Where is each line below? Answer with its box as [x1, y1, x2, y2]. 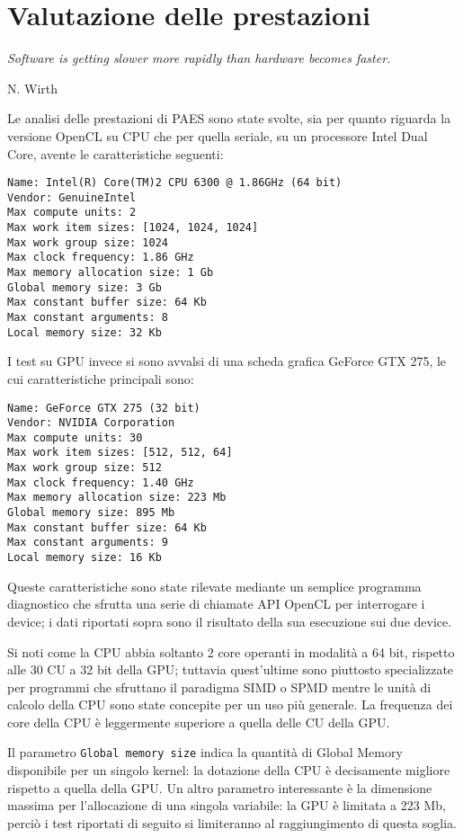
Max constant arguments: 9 [7, 536, 168, 549]
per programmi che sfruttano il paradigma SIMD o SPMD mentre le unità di [7, 677, 432, 696]
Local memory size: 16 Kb [7, 551, 162, 565]
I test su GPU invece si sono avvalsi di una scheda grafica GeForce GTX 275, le [7, 352, 447, 370]
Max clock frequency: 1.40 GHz [7, 476, 194, 489]
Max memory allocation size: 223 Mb [7, 491, 227, 504]
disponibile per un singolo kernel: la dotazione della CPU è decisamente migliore [7, 761, 450, 780]
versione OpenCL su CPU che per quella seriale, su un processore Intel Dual [7, 126, 428, 145]
